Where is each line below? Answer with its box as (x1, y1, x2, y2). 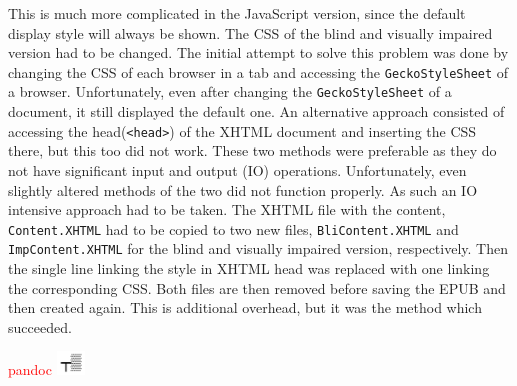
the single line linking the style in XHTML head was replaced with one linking (8, 258, 490, 279)
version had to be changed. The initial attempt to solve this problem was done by (8, 42, 509, 63)
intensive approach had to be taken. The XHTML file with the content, (8, 199, 446, 220)
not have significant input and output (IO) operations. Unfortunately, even (8, 159, 467, 180)
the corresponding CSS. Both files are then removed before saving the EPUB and (8, 277, 506, 298)
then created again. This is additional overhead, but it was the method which (8, 297, 482, 318)
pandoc (8, 358, 52, 379)
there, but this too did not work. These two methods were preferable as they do (8, 140, 497, 161)
